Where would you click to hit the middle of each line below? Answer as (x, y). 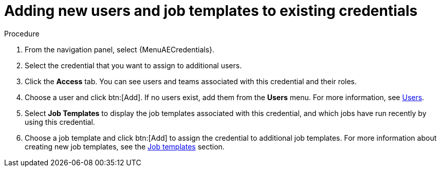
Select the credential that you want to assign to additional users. (133, 65)
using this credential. (60, 122)
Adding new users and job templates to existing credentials (211, 11)
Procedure (22, 33)
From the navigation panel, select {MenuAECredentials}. (120, 49)
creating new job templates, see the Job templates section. (125, 146)
